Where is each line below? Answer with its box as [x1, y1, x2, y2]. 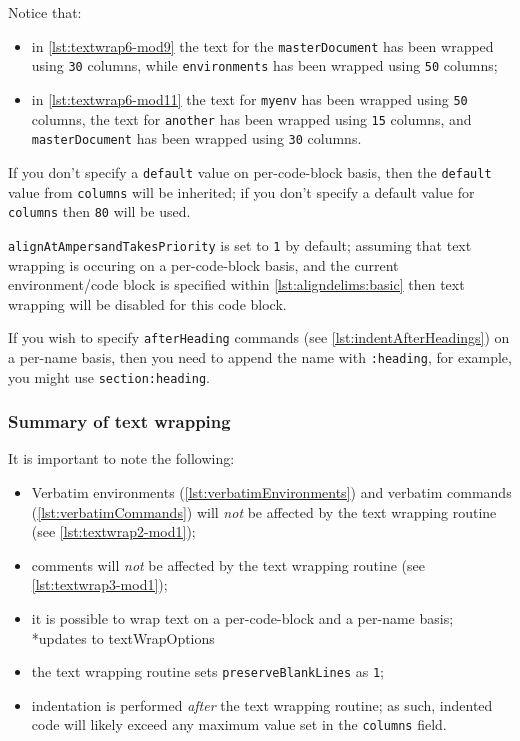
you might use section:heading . [8, 366, 210, 387]
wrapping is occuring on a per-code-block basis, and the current [8, 254, 399, 275]
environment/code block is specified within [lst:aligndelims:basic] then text [8, 274, 465, 295]
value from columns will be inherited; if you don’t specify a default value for [8, 181, 475, 202]
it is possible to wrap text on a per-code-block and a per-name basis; [31, 608, 454, 629]
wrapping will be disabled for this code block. [8, 293, 287, 314]
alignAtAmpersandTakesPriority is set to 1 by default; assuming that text [8, 234, 472, 255]
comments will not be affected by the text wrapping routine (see [31, 554, 425, 575]
